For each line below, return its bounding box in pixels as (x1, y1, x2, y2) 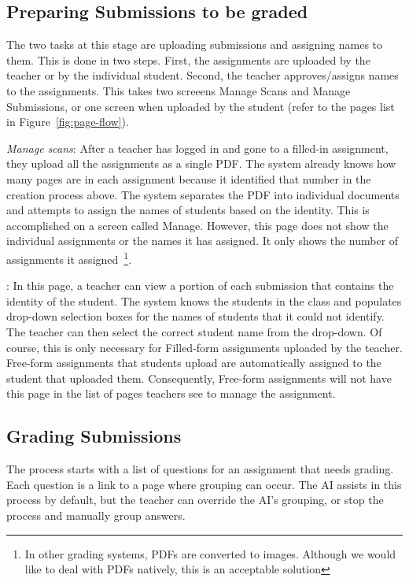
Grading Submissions (6, 424, 182, 448)
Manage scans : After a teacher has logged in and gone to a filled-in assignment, (6, 139, 389, 156)
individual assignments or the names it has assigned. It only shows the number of (6, 232, 399, 249)
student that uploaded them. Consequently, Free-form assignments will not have (6, 369, 392, 386)
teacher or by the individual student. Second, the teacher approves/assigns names (6, 67, 399, 83)
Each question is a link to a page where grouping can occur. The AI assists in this (6, 476, 402, 492)
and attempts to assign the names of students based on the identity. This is (6, 202, 370, 218)
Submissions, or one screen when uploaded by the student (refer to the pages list (6, 98, 395, 114)
